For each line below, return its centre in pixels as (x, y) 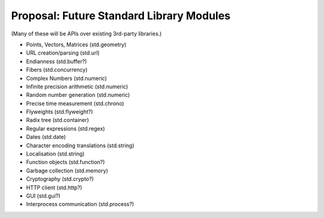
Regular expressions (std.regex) (65, 129)
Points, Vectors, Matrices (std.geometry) (76, 44)
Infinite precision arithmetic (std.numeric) (77, 86)
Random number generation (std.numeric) (78, 95)
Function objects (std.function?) (65, 162)
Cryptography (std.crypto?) (60, 179)
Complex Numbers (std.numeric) (67, 78)
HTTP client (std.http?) (54, 187)
